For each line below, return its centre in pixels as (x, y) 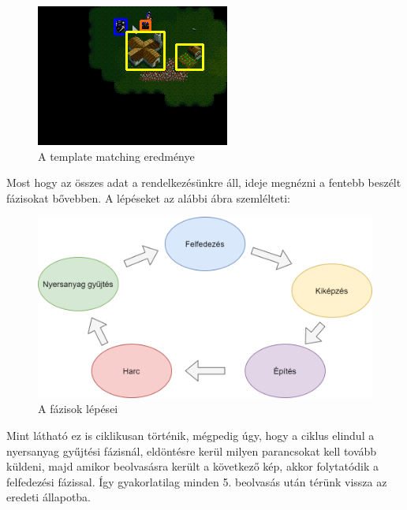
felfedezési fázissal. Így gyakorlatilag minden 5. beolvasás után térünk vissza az (197, 481)
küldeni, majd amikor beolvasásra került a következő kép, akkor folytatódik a (193, 466)
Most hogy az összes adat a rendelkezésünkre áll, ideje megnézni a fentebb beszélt (204, 182)
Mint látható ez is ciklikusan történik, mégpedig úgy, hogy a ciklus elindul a (190, 435)
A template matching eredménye (116, 156)
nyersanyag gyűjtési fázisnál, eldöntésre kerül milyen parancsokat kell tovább (192, 450)
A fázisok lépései (78, 409)
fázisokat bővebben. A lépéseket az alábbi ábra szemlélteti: (148, 197)
